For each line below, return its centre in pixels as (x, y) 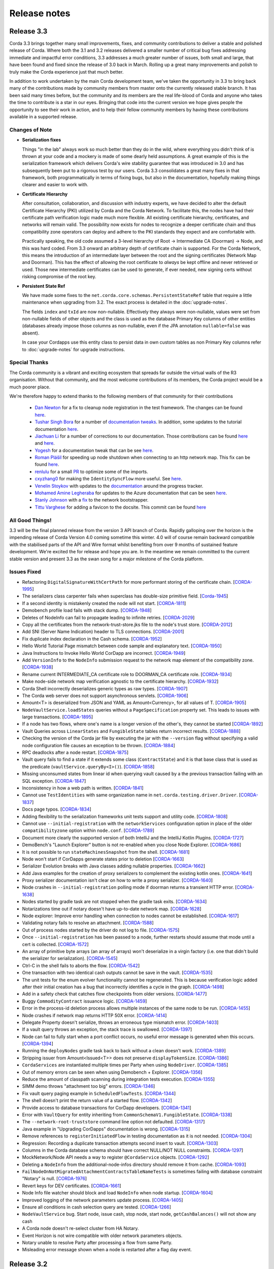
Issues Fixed (25, 572)
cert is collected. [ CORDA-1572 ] (55, 944)
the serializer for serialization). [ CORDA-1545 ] (70, 958)
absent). (31, 333)
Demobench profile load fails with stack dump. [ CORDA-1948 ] (87, 610)
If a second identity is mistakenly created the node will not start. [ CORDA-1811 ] (104, 603)
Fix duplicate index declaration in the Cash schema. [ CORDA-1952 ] (92, 639)
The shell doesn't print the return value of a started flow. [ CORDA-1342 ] (97, 1100)
